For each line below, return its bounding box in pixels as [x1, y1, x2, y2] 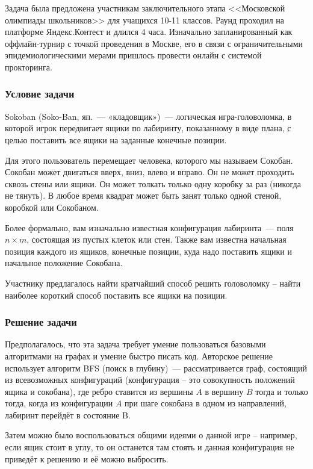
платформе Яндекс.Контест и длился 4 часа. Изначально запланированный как [5, 25, 293, 38]
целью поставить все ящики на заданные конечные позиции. [5, 133, 227, 146]
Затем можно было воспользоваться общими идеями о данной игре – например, [5, 429, 297, 441]
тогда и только [255, 385, 308, 397]
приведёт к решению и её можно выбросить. [5, 452, 169, 465]
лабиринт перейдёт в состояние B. [5, 408, 131, 421]
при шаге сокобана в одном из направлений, [125, 397, 287, 409]
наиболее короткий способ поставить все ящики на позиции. [5, 288, 228, 301]
